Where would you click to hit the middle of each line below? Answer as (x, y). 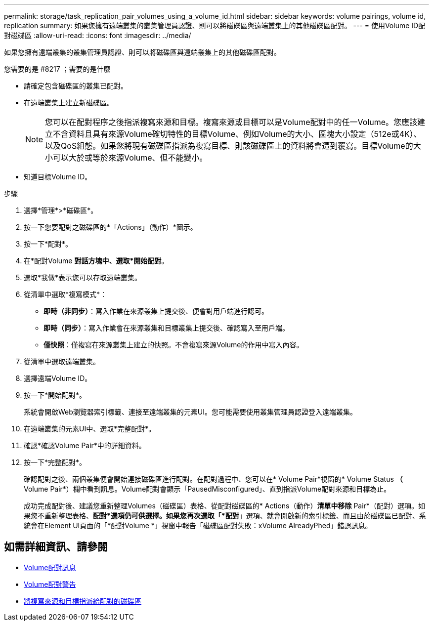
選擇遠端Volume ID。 (58, 378)
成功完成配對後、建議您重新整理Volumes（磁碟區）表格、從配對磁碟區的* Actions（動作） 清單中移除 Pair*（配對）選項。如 (224, 506)
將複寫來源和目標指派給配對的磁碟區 (83, 601)
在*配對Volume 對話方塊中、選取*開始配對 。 (96, 261)
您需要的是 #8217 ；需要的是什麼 (57, 69)
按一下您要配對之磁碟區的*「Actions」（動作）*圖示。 (110, 227)
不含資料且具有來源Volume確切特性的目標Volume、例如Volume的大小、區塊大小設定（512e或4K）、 (237, 134)
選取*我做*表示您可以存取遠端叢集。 (83, 277)
